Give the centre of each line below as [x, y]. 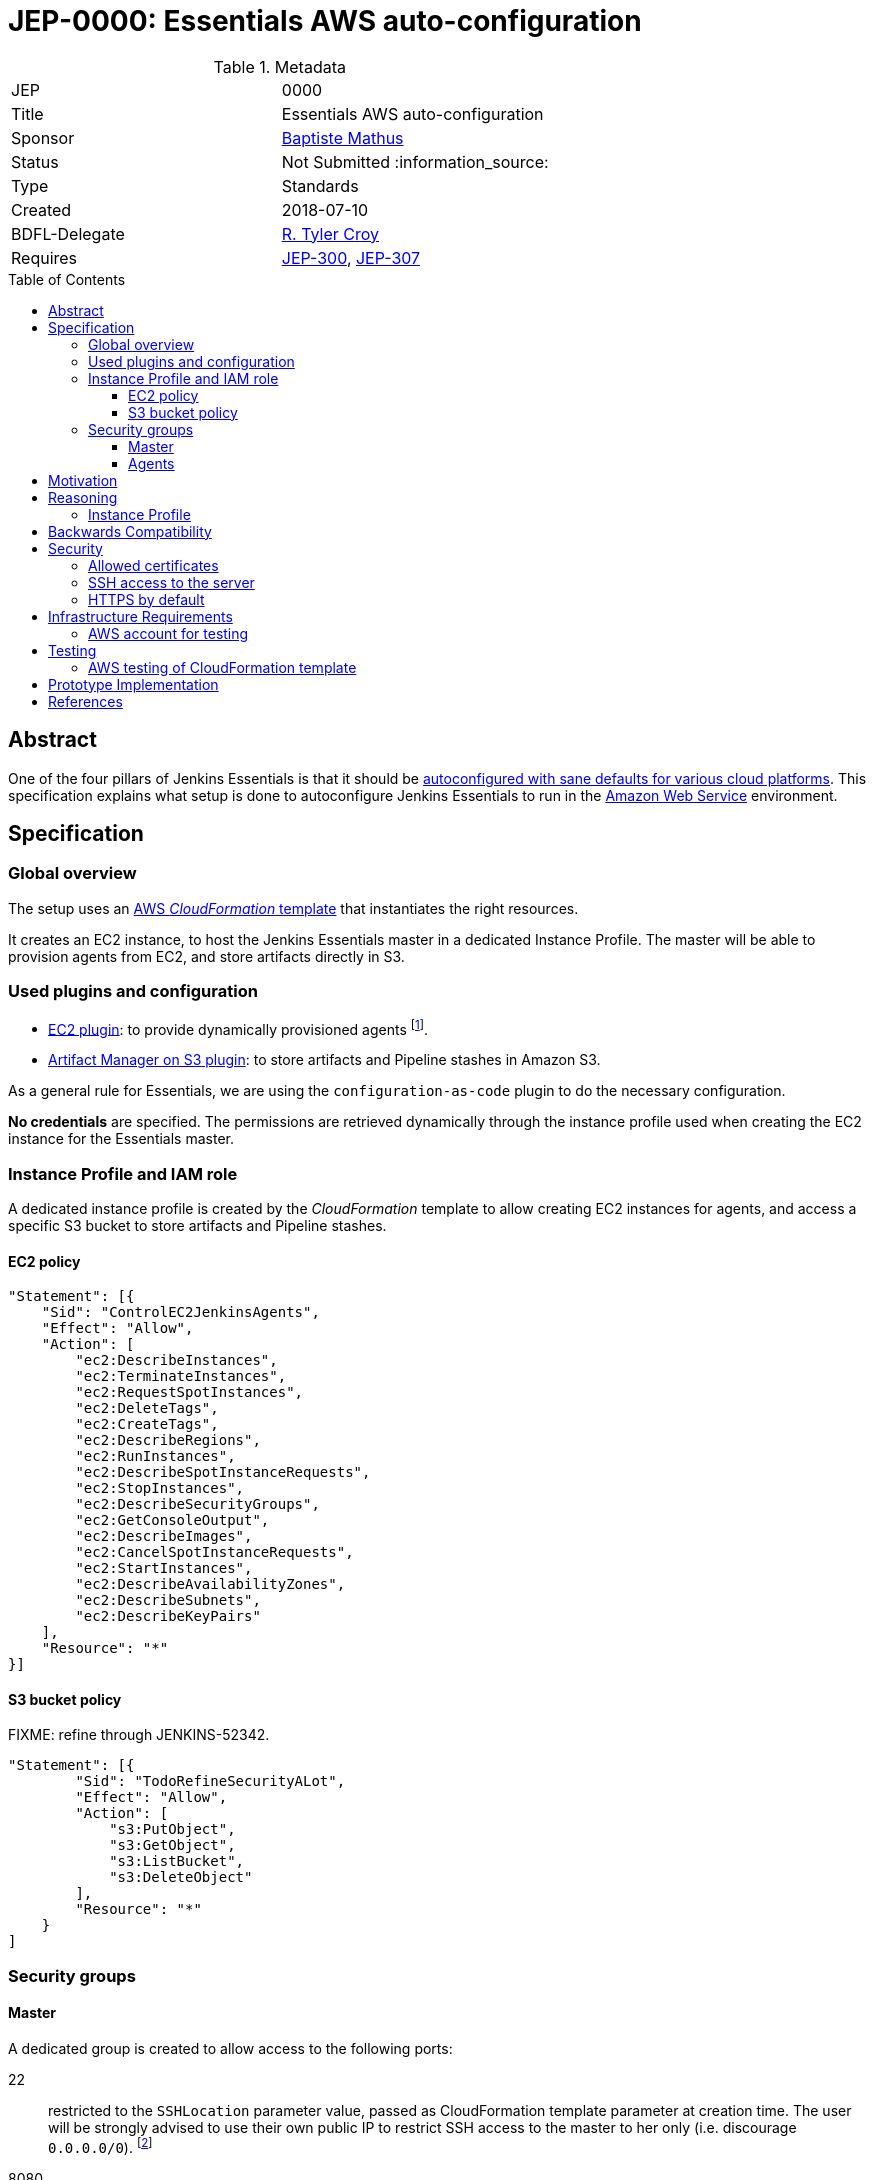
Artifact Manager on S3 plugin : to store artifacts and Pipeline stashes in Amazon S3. [324, 1060]
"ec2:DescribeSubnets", [168, 1600]
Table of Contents [67, 279]
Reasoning [83, 497]
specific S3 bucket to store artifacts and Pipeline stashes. [197, 1225]
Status [35, 161]
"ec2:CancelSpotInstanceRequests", [214, 1552]
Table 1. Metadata [279, 66]
